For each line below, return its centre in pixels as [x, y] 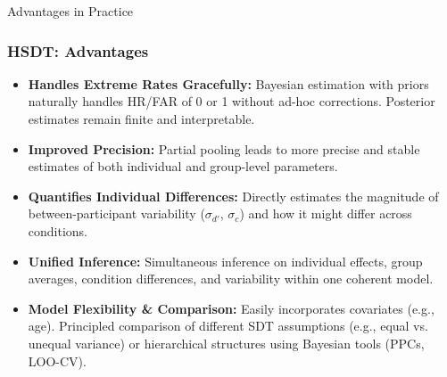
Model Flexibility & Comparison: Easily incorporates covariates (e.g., [231, 308]
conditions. [58, 230]
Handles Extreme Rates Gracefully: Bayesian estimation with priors [228, 83]
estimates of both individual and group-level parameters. [183, 166]
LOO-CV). [57, 361]
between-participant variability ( [116, 213]
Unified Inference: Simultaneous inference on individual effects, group [225, 261]
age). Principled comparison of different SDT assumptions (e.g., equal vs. [228, 326]
